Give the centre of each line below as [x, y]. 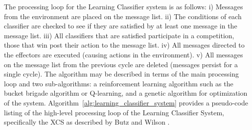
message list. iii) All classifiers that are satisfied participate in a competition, [119, 35]
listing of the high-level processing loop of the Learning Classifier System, [114, 112]
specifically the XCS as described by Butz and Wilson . [87, 122]
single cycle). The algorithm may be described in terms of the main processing [122, 74]
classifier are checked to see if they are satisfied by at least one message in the [121, 26]
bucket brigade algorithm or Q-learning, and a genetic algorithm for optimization [126, 93]
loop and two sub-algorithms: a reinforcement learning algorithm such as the [119, 83]
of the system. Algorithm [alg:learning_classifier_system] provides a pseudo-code [126, 102]
